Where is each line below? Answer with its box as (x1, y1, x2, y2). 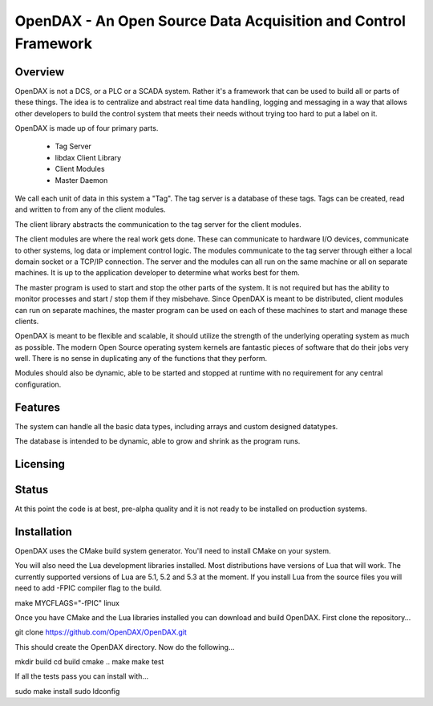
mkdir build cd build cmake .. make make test (14, 657, 164, 667)
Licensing (14, 457, 66, 471)
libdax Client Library (55, 152, 122, 162)
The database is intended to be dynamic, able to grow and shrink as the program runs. (14, 436, 301, 446)
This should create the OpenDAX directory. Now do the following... (14, 642, 236, 651)
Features (14, 400, 60, 414)
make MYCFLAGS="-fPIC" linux (14, 598, 120, 607)
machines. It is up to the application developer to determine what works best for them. (14, 268, 300, 278)
